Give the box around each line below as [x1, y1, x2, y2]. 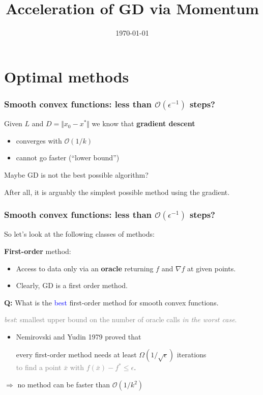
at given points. [187, 263, 236, 273]
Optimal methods [4, 66, 129, 87]
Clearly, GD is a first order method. [16, 280, 128, 291]
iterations [177, 349, 207, 360]
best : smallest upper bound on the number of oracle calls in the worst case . [4, 314, 237, 325]
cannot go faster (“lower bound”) [16, 152, 120, 163]
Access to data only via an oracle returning [16, 263, 154, 273]
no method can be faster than [17, 379, 110, 390]
